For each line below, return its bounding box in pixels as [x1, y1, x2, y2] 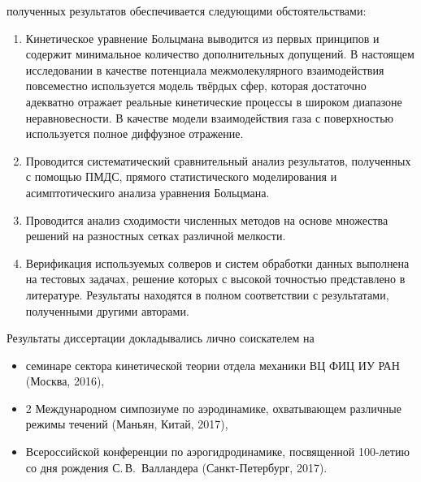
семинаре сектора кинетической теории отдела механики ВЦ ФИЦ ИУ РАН [25, 356, 400, 373]
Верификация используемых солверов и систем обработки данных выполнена [25, 254, 410, 271]
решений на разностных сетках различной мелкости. [25, 227, 286, 244]
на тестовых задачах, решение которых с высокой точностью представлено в [25, 270, 406, 287]
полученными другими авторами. [25, 302, 189, 319]
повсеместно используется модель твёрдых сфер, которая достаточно [25, 77, 367, 94]
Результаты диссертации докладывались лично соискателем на [7, 329, 315, 346]
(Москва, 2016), [25, 372, 105, 389]
